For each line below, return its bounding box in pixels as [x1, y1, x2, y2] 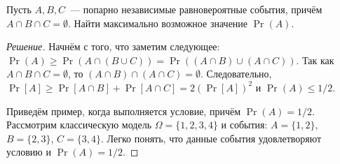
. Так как [296, 52, 334, 67]
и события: [221, 117, 268, 132]
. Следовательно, [200, 66, 272, 81]
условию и [6, 144, 51, 159]
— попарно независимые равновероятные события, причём [70, 2, 322, 16]
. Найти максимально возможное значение [67, 15, 248, 30]
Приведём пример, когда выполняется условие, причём [6, 103, 240, 118]
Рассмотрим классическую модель [6, 117, 152, 132]
